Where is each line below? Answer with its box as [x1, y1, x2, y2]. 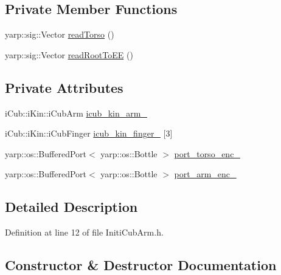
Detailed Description [5, 197, 138, 216]
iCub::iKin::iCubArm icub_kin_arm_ [5, 106, 147, 119]
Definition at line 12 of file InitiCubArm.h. [5, 226, 164, 239]
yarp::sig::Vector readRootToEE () [5, 48, 133, 61]
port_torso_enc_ [174, 147, 240, 160]
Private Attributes [5, 78, 123, 97]
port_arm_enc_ [174, 168, 237, 180]
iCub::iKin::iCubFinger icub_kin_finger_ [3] [5, 127, 173, 140]
